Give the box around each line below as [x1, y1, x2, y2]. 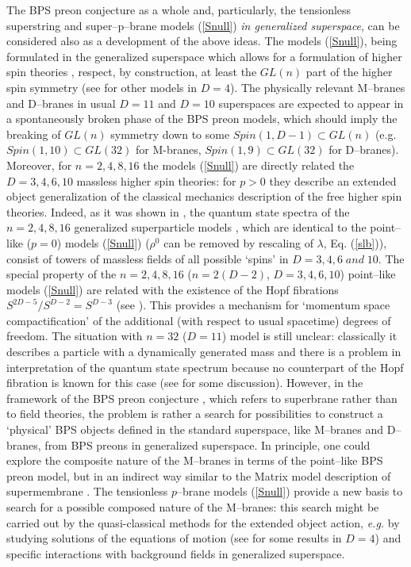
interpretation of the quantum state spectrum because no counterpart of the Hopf [6, 358, 404, 375]
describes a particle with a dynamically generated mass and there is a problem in [6, 343, 401, 360]
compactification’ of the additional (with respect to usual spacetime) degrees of [6, 312, 391, 328]
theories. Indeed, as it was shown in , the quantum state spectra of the [6, 203, 350, 220]
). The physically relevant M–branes [229, 79, 405, 95]
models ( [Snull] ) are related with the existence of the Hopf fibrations [6, 281, 339, 297]
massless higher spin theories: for [76, 172, 236, 189]
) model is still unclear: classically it [221, 328, 398, 344]
